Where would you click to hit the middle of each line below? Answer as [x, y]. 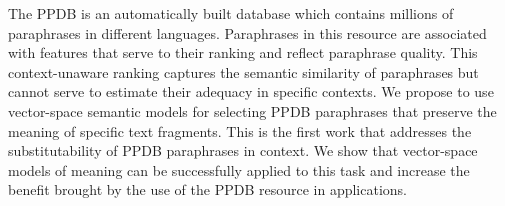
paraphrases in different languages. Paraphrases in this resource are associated [247, 32]
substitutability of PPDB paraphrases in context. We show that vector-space [243, 150]
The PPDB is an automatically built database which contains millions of [231, 13]
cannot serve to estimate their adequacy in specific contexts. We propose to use [251, 91]
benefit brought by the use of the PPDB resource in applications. [207, 189]
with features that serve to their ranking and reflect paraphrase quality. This [243, 52]
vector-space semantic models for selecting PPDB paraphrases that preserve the [252, 110]
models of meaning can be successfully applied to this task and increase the [239, 169]
